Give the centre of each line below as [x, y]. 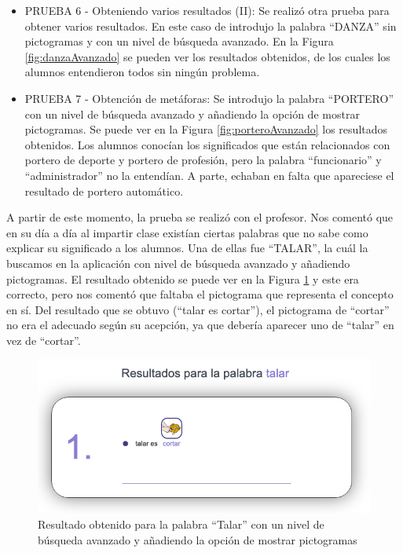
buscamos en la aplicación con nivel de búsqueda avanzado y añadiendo [178, 263]
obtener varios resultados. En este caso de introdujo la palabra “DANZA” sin [211, 26]
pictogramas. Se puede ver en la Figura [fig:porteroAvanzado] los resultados [206, 129]
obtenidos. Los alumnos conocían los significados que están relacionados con [207, 144]
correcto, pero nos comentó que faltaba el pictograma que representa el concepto [200, 294]
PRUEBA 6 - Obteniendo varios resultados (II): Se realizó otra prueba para [207, 10]
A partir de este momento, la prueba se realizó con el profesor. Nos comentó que [200, 217]
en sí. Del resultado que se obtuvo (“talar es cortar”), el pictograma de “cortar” [198, 309]
